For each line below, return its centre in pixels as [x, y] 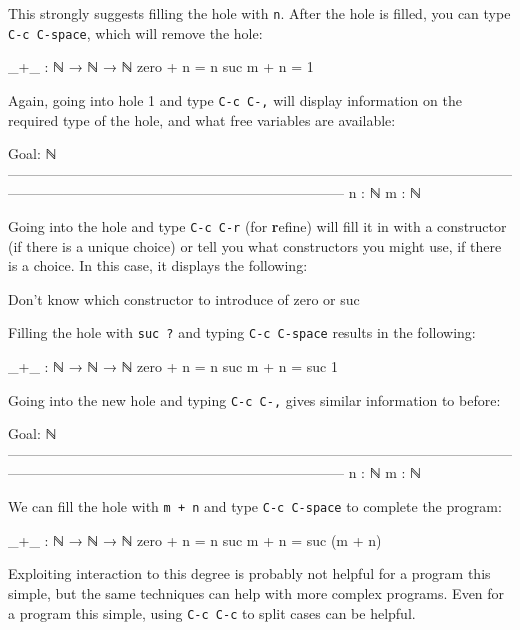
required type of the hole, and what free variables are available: [202, 119]
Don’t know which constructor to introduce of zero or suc [184, 298]
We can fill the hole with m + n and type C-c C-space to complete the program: [255, 506]
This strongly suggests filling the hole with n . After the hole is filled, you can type [259, 13]
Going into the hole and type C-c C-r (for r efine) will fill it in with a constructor [257, 225]
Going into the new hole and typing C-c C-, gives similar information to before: [254, 399]
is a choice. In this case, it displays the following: [158, 265]
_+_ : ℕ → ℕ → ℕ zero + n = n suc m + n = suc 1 [173, 366]
